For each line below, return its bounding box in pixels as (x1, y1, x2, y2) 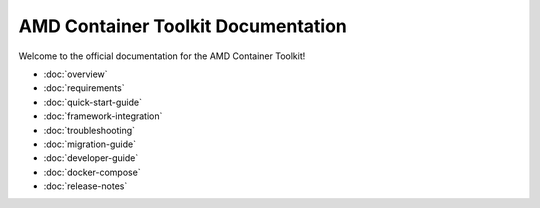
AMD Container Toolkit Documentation (18, 15, 347, 37)
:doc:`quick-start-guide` (43, 96, 142, 108)
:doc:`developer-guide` (43, 152, 139, 164)
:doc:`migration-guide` (43, 138, 137, 150)
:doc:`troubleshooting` (43, 124, 135, 136)
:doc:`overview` (43, 68, 109, 80)
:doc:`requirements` (43, 82, 125, 94)
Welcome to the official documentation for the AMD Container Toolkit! (18, 50, 306, 62)
